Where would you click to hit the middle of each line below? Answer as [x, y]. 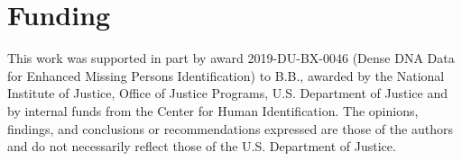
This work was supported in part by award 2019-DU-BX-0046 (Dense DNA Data [231, 58]
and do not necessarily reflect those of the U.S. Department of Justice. [202, 146]
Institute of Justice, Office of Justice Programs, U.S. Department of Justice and [227, 93]
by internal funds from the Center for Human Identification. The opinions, [213, 110]
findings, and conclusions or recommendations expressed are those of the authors [230, 128]
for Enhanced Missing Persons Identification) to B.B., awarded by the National [226, 75]
